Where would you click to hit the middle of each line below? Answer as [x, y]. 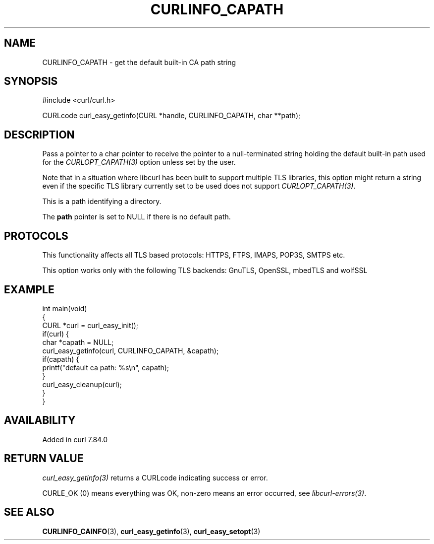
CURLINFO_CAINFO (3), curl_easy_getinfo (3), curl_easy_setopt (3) [151, 531]
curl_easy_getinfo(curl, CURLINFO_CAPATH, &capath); [131, 350]
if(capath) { [61, 359]
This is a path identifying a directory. [102, 202]
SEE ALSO [29, 512]
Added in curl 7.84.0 [75, 439]
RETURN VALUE [44, 459]
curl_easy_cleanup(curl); [82, 384]
